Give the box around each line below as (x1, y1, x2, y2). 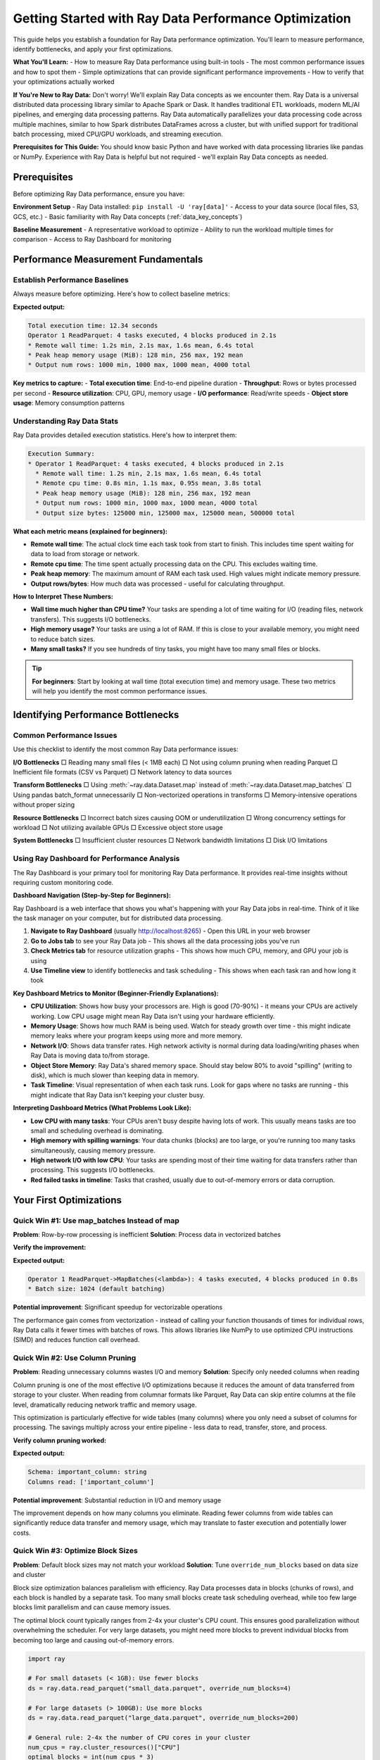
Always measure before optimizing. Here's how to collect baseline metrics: (13, 289, 230, 298)
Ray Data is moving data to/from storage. (30, 1051, 150, 1060)
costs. (13, 1528, 31, 1537)
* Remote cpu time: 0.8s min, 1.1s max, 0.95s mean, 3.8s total (35, 479, 262, 487)
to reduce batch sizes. (30, 634, 96, 643)
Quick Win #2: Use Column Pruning (13, 1353, 137, 1363)
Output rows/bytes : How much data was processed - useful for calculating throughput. (30, 579, 285, 588)
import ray (27, 1654, 65, 1663)
